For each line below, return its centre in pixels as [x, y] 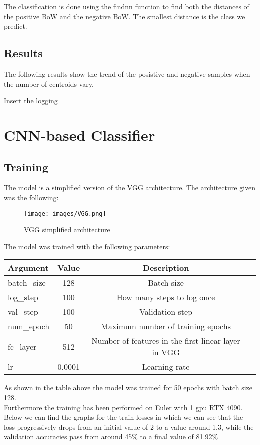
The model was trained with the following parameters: [87, 246]
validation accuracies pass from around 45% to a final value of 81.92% [111, 437]
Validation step [166, 312]
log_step [23, 297]
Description [166, 268]
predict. [16, 26]
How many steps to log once [166, 297]
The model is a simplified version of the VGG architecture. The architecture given [130, 188]
